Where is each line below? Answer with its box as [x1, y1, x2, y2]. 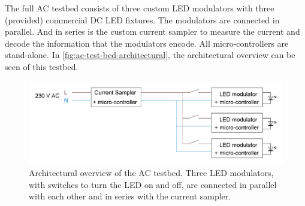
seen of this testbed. [5, 60, 78, 72]
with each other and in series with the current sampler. [29, 190, 231, 202]
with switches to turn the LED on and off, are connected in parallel [29, 178, 277, 190]
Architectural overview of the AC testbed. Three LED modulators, [29, 166, 274, 178]
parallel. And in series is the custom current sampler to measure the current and [5, 25, 300, 38]
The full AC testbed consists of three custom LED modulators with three [5, 2, 274, 14]
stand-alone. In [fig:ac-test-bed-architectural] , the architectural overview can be [5, 49, 295, 61]
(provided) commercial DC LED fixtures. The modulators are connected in [5, 13, 280, 26]
